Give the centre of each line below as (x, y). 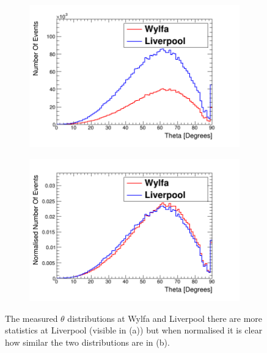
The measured (31, 318)
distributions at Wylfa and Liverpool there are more (165, 318)
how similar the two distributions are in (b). (87, 342)
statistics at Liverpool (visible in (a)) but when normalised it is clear (134, 330)
